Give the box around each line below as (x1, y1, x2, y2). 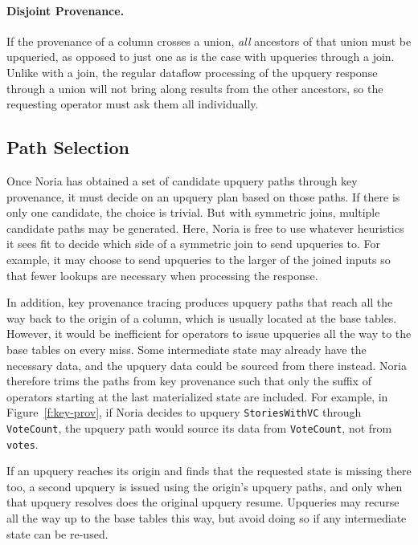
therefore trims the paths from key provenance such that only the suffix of (6, 372, 371, 389)
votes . (6, 435, 39, 452)
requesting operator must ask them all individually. (6, 96, 259, 112)
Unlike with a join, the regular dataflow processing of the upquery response (6, 63, 378, 80)
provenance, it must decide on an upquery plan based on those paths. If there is (6, 188, 400, 205)
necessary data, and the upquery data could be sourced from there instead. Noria (6, 356, 407, 373)
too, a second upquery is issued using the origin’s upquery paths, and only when (6, 478, 403, 494)
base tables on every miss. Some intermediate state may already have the (6, 340, 367, 357)
